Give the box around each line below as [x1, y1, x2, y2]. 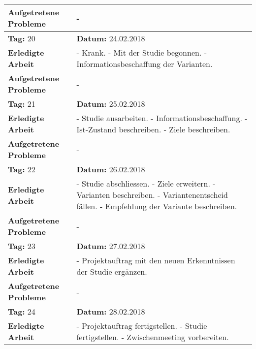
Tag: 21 [8, 98, 35, 109]
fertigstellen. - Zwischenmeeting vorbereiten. [76, 331, 229, 343]
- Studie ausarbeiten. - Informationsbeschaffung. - [76, 112, 248, 124]
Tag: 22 [8, 163, 35, 175]
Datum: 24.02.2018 [76, 32, 145, 44]
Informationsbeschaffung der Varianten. [76, 58, 213, 69]
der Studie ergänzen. [76, 266, 147, 277]
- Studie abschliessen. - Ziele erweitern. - [76, 178, 216, 189]
